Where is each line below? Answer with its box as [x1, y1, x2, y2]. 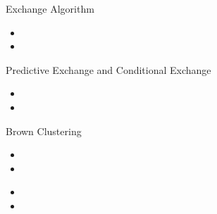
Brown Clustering [6, 123, 82, 138]
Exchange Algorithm [6, 1, 94, 15]
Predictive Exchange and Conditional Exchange [6, 62, 211, 77]
